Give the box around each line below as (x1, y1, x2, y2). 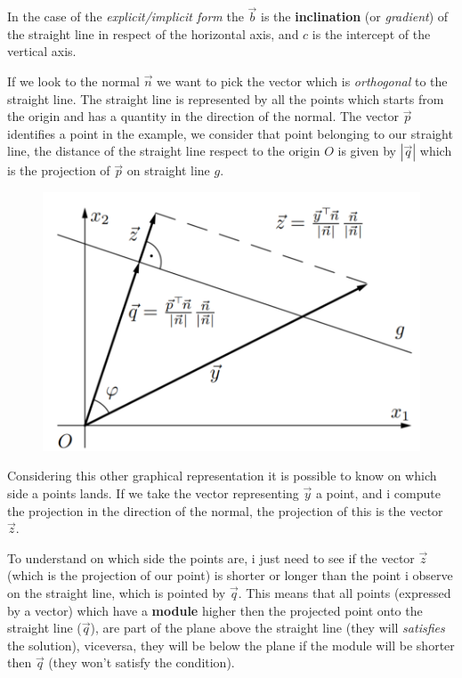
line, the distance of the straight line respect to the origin (7, 141, 320, 160)
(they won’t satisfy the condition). (48, 653, 235, 672)
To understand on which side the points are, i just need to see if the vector (7, 548, 415, 567)
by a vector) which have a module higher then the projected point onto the (7, 601, 423, 619)
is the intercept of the (312, 24, 431, 43)
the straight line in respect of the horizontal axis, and (7, 24, 299, 43)
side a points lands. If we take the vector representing (7, 484, 299, 503)
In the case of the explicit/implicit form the (7, 7, 244, 26)
